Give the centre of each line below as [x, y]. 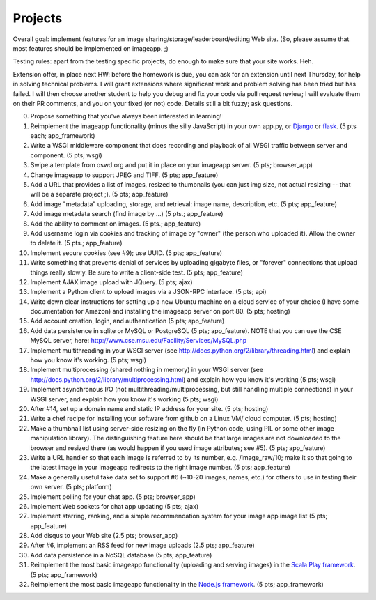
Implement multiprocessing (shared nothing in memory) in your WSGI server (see [147, 370]
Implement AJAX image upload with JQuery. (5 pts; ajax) [111, 282]
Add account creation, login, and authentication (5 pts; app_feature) [127, 321]
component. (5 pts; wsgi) [66, 155]
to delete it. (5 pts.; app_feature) [76, 243]
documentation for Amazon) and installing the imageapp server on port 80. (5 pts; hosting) [160, 311]
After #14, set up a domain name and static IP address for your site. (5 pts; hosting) [149, 409]
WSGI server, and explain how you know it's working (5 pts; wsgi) [124, 399]
